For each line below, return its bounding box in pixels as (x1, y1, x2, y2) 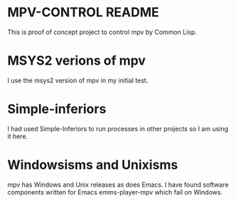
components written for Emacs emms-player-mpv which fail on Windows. (7, 187, 222, 196)
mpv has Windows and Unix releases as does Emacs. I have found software (7, 180, 229, 189)
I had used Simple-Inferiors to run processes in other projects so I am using (7, 124, 229, 133)
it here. (7, 132, 28, 141)
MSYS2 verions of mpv (7, 53, 146, 69)
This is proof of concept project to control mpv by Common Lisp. (7, 28, 198, 36)
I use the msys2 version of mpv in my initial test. (7, 76, 149, 84)
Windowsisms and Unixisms (7, 157, 178, 172)
